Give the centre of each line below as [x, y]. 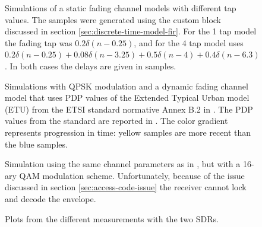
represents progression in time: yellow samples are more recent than [128, 132]
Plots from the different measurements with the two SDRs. [112, 218]
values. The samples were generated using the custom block [113, 19]
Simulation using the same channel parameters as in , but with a [123, 164]
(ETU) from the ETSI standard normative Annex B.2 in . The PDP [129, 109]
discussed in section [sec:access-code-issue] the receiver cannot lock [126, 187]
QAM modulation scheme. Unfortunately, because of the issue [132, 175]
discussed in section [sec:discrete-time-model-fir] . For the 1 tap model [131, 31]
